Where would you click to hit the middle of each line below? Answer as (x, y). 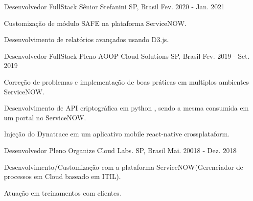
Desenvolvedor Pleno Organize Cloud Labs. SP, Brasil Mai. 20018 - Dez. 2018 (120, 150)
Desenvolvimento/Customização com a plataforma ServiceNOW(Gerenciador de (124, 167)
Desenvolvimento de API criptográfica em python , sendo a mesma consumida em (126, 108)
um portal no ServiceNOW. (45, 117)
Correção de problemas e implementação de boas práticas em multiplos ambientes (126, 81)
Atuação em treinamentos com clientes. (63, 192)
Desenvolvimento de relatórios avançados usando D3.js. (86, 39)
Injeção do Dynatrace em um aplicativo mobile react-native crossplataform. (117, 134)
